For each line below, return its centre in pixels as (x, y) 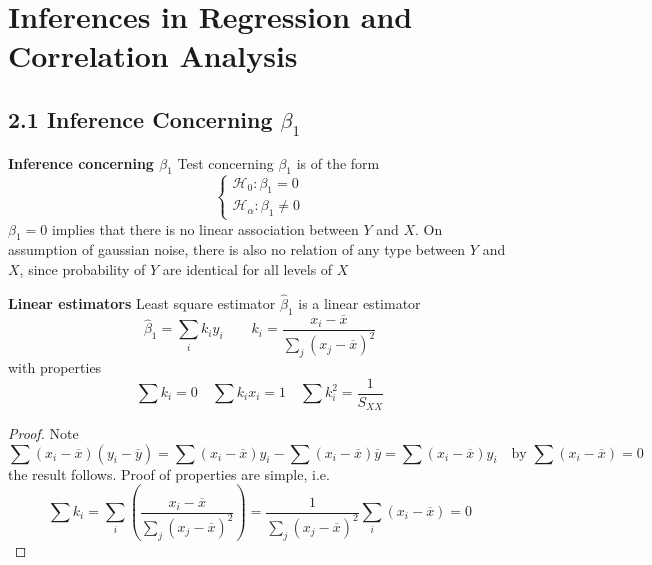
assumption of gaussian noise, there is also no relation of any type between (237, 249)
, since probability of (82, 268)
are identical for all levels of (247, 268)
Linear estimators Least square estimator (142, 302)
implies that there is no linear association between (205, 228)
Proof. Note (43, 433)
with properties (55, 366)
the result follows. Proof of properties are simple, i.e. (169, 473)
